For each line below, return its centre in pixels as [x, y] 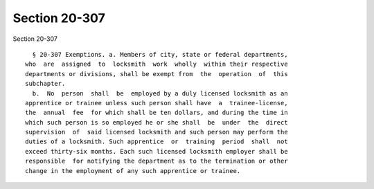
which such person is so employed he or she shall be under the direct [157, 122]
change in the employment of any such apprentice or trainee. [133, 171]
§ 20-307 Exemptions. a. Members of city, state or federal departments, [160, 54]
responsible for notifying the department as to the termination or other [157, 161]
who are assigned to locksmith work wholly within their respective [157, 64]
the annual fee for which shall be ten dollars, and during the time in [157, 113]
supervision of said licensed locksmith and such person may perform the [157, 132]
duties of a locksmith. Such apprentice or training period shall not [157, 142]
